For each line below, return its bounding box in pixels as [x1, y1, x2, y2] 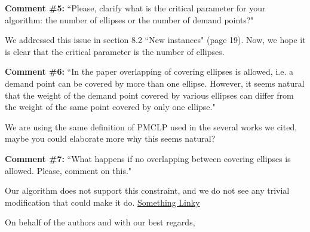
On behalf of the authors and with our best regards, [5, 216, 195, 228]
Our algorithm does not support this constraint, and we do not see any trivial [5, 184, 290, 197]
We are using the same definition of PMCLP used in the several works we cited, [5, 120, 297, 133]
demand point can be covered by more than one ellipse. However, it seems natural [5, 77, 305, 89]
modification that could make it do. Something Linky [5, 196, 200, 208]
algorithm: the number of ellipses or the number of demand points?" [5, 13, 254, 26]
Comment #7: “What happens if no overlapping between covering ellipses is [5, 152, 291, 164]
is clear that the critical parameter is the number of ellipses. [5, 45, 225, 57]
